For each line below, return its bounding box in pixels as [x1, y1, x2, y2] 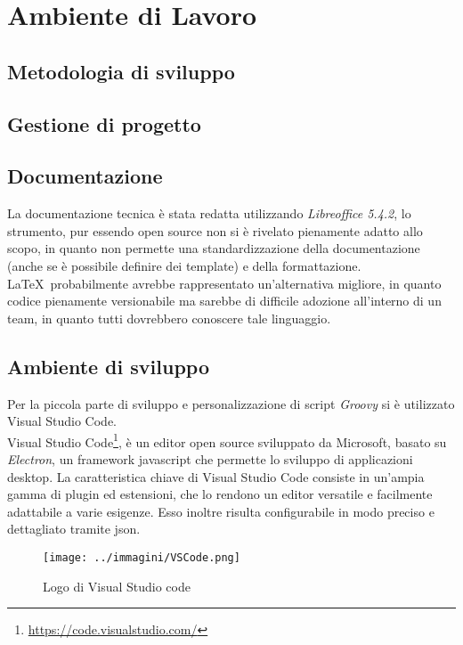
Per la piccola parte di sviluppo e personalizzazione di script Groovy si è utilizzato [7, 394, 455, 412]
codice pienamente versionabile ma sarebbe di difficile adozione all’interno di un [7, 291, 442, 310]
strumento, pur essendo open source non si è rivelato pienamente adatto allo [7, 221, 423, 240]
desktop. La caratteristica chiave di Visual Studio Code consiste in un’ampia [7, 467, 425, 486]
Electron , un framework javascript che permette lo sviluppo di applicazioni [7, 449, 413, 468]
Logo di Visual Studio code [43, 576, 191, 595]
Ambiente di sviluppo [7, 352, 209, 380]
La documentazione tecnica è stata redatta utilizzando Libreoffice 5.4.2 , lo [7, 204, 411, 223]
